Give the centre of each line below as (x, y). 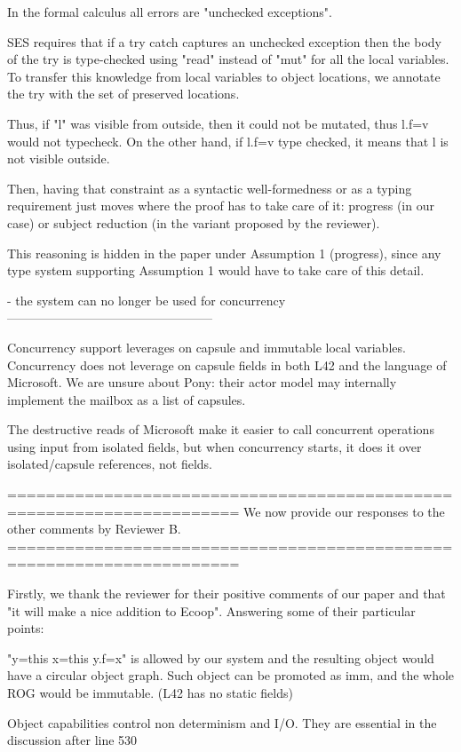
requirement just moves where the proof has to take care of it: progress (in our (221, 206)
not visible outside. (59, 158)
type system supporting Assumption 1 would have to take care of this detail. (216, 270)
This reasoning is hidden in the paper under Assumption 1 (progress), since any (224, 253)
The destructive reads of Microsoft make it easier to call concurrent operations (221, 429)
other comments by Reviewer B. (94, 529)
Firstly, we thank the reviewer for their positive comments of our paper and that (227, 594)
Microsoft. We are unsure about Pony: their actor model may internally (202, 382)
